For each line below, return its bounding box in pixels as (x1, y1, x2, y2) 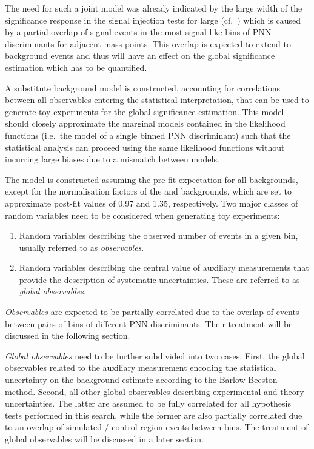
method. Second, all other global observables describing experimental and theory (5, 385, 304, 397)
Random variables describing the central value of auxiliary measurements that (19, 261, 309, 274)
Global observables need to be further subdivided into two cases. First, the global (5, 349, 305, 362)
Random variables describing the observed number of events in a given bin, (19, 229, 298, 242)
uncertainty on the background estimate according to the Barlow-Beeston (5, 373, 278, 386)
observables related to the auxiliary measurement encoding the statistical (5, 361, 276, 374)
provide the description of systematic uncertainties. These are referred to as (19, 273, 300, 285)
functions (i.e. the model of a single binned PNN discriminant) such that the (5, 128, 291, 141)
